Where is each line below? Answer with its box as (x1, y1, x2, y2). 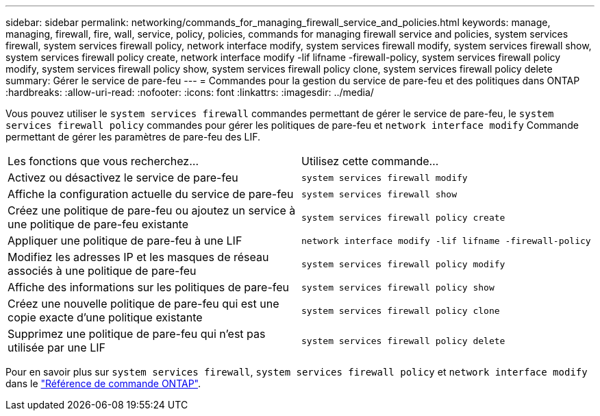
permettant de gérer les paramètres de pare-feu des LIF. (5, 131, 261, 143)
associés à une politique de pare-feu (8, 264, 197, 278)
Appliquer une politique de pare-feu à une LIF (8, 234, 242, 247)
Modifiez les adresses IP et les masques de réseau (8, 250, 269, 264)
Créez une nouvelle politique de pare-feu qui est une (8, 297, 279, 310)
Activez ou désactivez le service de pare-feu (8, 171, 238, 184)
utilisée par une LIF (8, 341, 105, 354)
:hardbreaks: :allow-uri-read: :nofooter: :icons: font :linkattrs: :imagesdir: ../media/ (5, 86, 374, 98)
